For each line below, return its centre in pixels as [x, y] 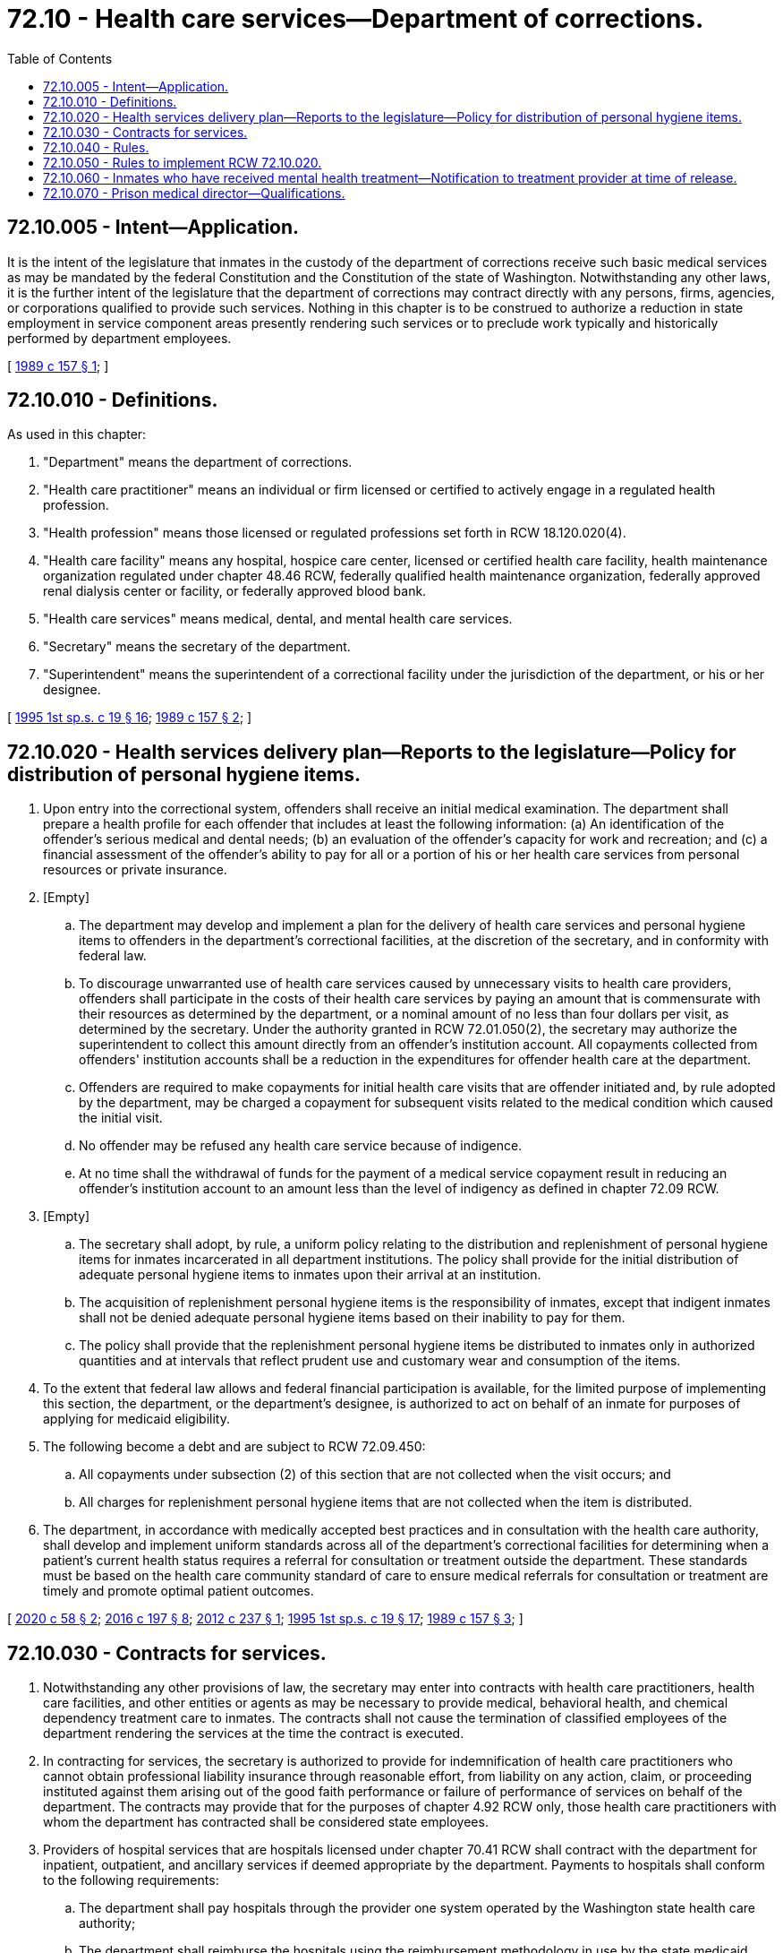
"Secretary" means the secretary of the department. [197, 647]
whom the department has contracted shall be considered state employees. [266, 1822]
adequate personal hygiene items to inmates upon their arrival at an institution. [310, 1275]
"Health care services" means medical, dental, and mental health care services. [278, 619]
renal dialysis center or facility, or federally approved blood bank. [235, 591]
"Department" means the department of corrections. [198, 462]
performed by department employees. [119, 338]
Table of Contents [60, 58]
